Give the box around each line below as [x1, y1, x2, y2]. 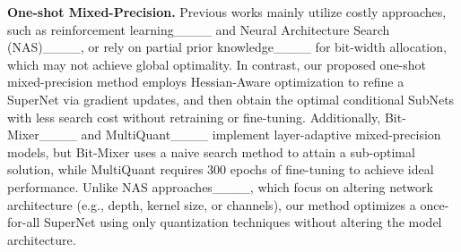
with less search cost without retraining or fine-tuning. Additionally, [7, 107, 381, 126]
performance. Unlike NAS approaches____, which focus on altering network [7, 177, 433, 196]
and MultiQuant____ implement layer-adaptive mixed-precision [81, 125, 441, 144]
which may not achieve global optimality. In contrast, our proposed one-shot [7, 55, 427, 73]
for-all [7, 213, 40, 231]
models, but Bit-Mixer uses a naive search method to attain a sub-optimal [7, 142, 415, 161]
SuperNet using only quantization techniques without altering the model [43, 213, 442, 231]
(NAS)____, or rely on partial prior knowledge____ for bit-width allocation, [7, 38, 447, 56]
